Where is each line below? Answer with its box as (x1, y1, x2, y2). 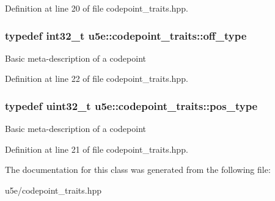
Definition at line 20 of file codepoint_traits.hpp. (5, 2, 188, 14)
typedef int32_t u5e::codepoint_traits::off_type (5, 27, 247, 43)
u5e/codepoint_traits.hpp (5, 184, 102, 196)
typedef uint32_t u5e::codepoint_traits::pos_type (5, 98, 258, 113)
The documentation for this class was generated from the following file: (5, 163, 271, 176)
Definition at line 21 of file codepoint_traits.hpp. (5, 142, 188, 155)
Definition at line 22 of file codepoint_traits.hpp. (5, 72, 188, 85)
